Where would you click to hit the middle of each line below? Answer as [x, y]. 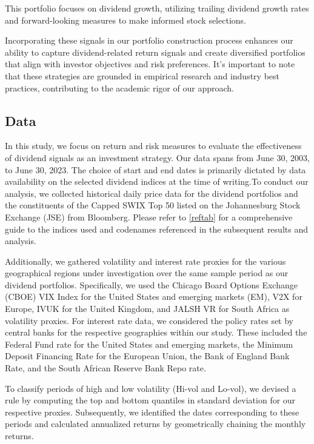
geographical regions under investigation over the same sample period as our [147, 273]
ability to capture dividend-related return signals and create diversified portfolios [155, 52]
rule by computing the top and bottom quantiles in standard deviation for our [150, 400]
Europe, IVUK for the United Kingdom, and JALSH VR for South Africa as [147, 309]
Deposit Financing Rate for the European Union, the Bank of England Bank [147, 356]
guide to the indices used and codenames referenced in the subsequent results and [156, 229]
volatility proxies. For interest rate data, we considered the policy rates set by [149, 320]
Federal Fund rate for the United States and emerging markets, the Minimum [149, 344]
